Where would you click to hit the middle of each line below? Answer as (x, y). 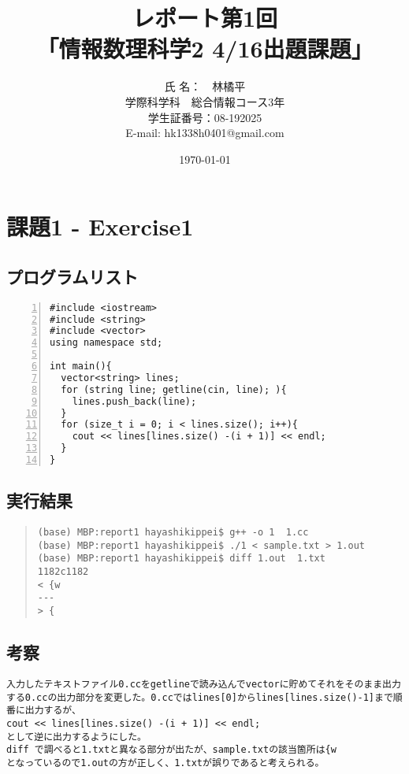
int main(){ (81, 367)
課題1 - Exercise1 (100, 226)
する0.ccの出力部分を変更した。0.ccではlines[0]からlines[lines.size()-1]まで (200, 697)
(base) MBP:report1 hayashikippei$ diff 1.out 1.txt (181, 559)
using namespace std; (106, 343)
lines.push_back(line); (134, 401)
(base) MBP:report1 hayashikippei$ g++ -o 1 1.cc (173, 533)
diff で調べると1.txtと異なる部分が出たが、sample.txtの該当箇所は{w (171, 750)
